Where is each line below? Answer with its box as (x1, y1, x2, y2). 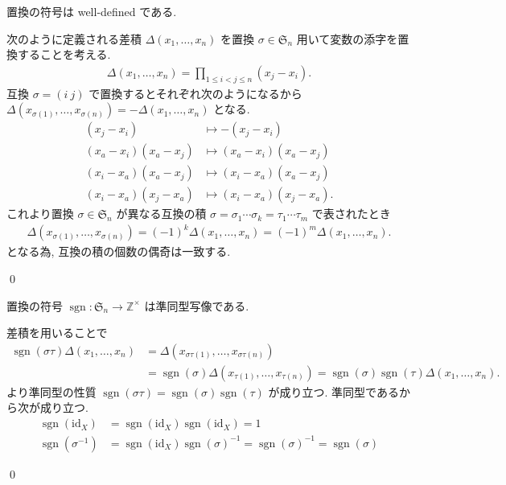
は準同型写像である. (144, 297, 249, 314)
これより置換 (6, 205, 74, 222)
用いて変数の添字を (296, 30, 398, 47)
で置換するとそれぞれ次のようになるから (88, 84, 302, 101)
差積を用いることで (6, 324, 108, 341)
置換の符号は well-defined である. (6, 3, 177, 19)
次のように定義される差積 (6, 30, 142, 47)
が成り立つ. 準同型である (268, 383, 399, 400)
